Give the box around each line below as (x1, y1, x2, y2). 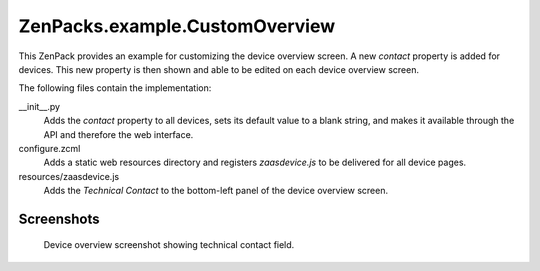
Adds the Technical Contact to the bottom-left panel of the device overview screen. (43, 185, 389, 197)
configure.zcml (18, 142, 81, 154)
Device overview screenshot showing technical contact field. (43, 239, 295, 251)
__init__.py (18, 100, 60, 112)
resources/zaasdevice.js (18, 170, 120, 182)
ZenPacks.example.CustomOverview (18, 15, 336, 37)
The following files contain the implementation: (18, 82, 212, 94)
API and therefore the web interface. (43, 128, 194, 140)
